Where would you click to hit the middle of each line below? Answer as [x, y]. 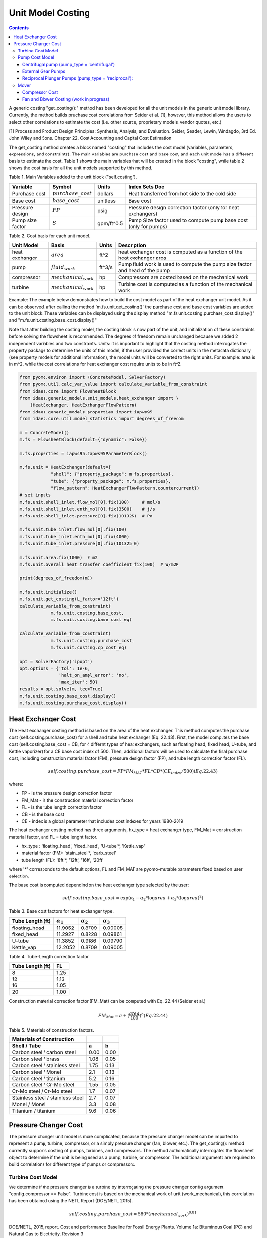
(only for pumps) [148, 226]
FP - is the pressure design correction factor [67, 793]
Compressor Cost [40, 92]
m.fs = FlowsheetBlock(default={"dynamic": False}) [84, 440]
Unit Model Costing [49, 13]
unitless [106, 201]
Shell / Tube [26, 1046]
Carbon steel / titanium [39, 1079]
